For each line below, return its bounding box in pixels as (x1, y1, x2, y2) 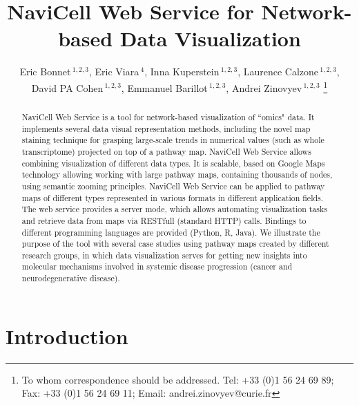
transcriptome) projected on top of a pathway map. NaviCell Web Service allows (21, 145, 311, 157)
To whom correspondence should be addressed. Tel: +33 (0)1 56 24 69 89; (21, 372, 334, 386)
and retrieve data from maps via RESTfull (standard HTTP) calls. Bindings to (21, 214, 307, 226)
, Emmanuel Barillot (121, 80, 208, 95)
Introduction (6, 321, 128, 350)
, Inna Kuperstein (144, 64, 220, 79)
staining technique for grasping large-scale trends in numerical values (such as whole (21, 134, 324, 146)
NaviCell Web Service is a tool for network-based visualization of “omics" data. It (21, 111, 315, 122)
